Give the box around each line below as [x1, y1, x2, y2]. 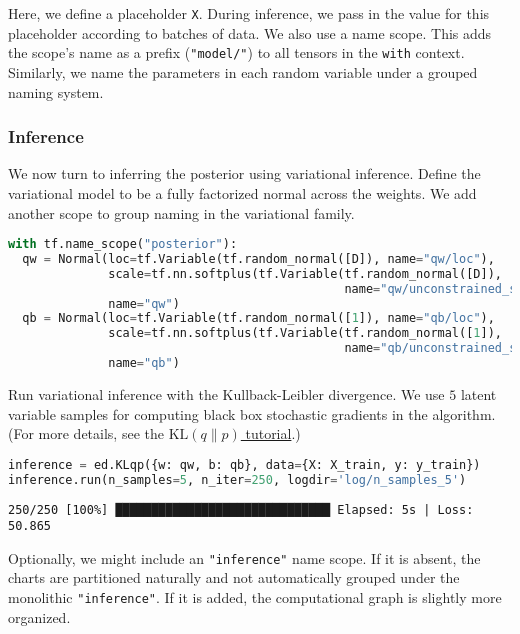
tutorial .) [245, 423, 301, 444]
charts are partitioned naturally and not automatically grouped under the [8, 567, 460, 588]
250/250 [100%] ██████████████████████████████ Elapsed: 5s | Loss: [8, 502, 474, 517]
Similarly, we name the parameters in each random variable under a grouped [8, 61, 478, 82]
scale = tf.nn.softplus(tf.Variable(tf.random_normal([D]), [108, 266, 502, 281]
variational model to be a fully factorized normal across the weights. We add [8, 182, 477, 203]
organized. [8, 606, 71, 627]
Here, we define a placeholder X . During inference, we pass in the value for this [8, 3, 490, 23]
